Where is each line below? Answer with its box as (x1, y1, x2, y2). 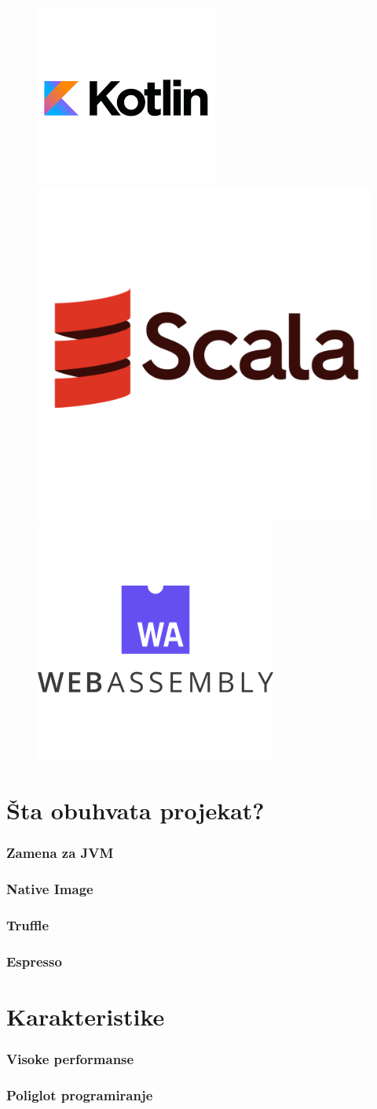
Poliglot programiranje (6, 1085, 153, 1104)
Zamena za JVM (6, 843, 114, 863)
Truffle (6, 915, 49, 934)
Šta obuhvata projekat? (6, 793, 265, 826)
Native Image (6, 878, 93, 898)
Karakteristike (6, 1000, 165, 1032)
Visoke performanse (6, 1048, 134, 1068)
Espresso (6, 951, 62, 970)
